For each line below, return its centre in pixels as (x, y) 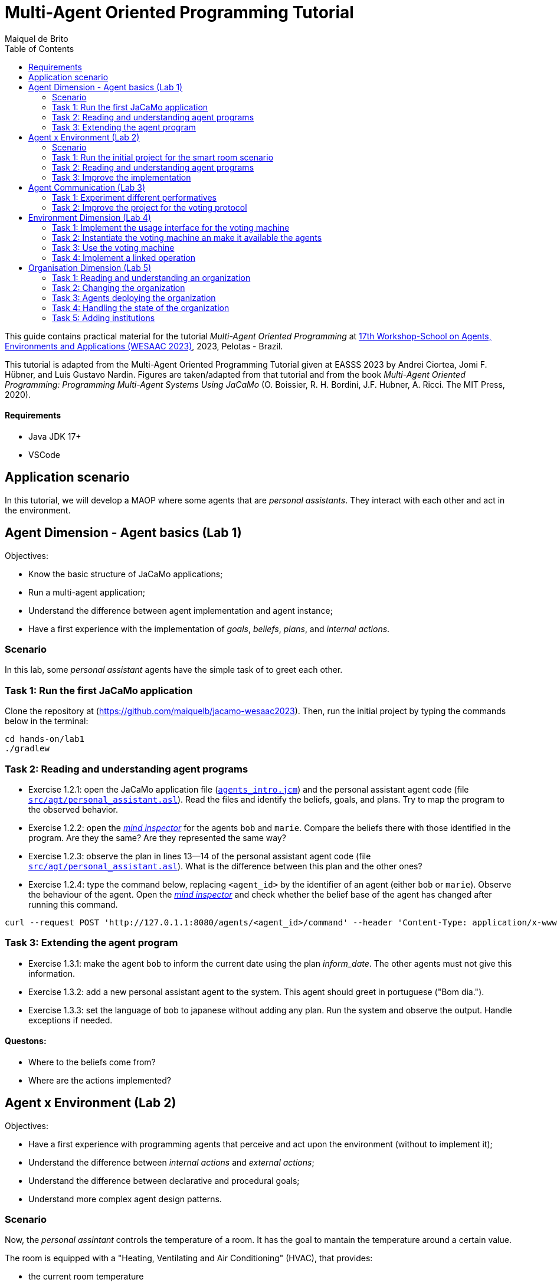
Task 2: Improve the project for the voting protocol (150, 207)
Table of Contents (40, 48)
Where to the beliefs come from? (92, 1062)
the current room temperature (86, 1277)
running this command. (73, 904)
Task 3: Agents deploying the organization (134, 297)
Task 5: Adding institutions (104, 318)
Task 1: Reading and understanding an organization (151, 277)
